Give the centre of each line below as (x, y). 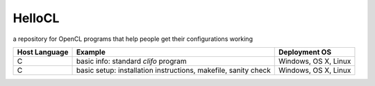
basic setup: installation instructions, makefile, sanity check (173, 70)
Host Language (43, 52)
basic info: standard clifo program (131, 61)
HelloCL (36, 18)
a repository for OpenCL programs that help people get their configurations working (133, 39)
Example (91, 52)
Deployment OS (305, 52)
